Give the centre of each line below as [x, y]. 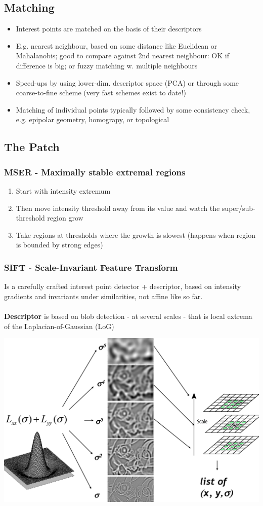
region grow [65, 218]
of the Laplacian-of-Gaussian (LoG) [59, 326]
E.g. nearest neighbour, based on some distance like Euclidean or [117, 45]
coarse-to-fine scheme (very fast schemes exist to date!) [101, 93]
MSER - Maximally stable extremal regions [95, 172]
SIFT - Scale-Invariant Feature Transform [91, 267]
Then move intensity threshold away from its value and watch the [118, 208]
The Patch [32, 147]
